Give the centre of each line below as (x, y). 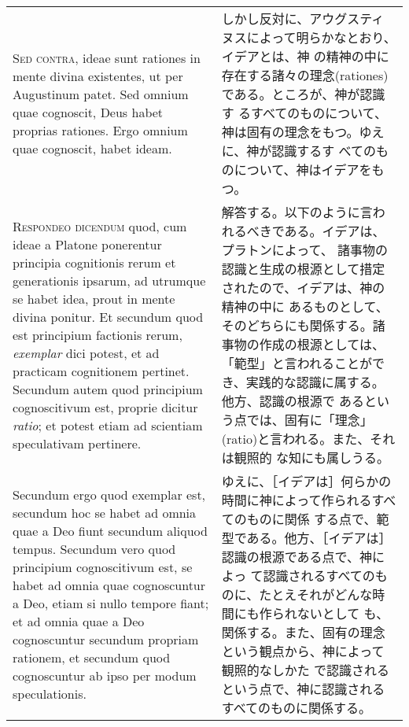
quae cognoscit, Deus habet (88, 112)
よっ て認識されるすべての (298, 576)
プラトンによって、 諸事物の (305, 250)
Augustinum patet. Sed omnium (101, 94)
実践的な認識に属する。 (315, 382)
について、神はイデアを (303, 170)
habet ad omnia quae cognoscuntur (109, 585)
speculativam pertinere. (77, 443)
